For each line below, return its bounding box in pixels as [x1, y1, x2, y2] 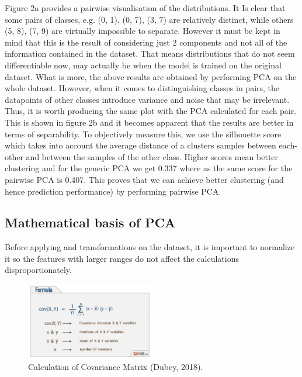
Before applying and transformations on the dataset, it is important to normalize [5, 241, 295, 253]
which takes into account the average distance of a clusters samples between [5, 139, 276, 151]
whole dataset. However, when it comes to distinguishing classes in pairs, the [5, 82, 280, 94]
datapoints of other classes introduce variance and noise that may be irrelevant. [5, 93, 290, 105]
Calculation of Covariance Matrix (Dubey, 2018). [28, 361, 203, 372]
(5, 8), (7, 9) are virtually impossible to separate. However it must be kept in [5, 25, 280, 37]
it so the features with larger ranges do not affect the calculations [5, 252, 239, 264]
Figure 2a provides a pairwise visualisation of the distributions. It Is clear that [5, 2, 286, 13]
